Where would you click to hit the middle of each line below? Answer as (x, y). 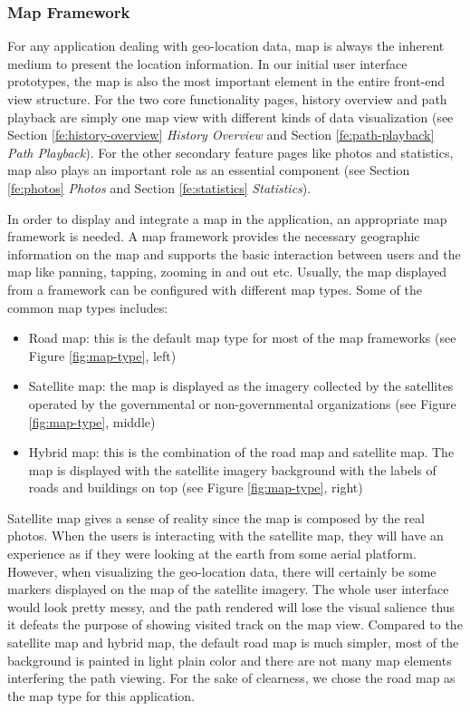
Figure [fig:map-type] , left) (102, 355)
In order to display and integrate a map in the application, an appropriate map (227, 218)
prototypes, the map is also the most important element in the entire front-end (226, 81)
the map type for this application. (101, 695)
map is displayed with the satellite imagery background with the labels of (232, 469)
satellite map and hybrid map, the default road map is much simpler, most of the (233, 643)
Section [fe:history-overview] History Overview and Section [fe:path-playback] (221, 135)
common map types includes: (88, 307)
